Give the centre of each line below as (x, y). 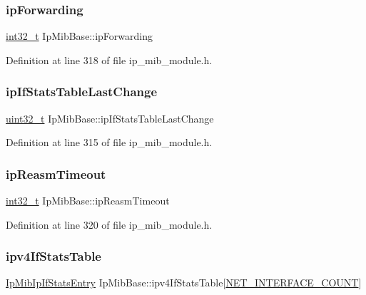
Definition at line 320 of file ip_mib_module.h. (109, 224)
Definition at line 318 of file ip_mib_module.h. (109, 59)
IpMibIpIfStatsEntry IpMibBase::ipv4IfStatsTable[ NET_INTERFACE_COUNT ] (184, 283)
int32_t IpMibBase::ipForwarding (79, 36)
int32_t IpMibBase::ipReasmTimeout (88, 201)
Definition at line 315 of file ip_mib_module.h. (109, 142)
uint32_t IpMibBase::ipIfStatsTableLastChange (110, 118)
